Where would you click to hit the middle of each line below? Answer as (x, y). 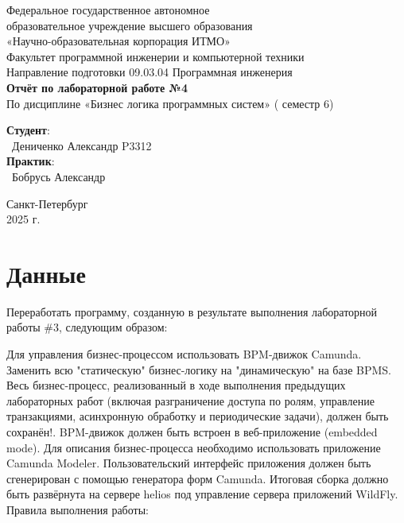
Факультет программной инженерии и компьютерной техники (155, 56)
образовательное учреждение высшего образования (130, 25)
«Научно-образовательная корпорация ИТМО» (118, 41)
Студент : (28, 130)
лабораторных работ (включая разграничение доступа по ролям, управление (190, 400)
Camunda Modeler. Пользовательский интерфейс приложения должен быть (189, 463)
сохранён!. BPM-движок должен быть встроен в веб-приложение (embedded (192, 432)
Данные (46, 273)
